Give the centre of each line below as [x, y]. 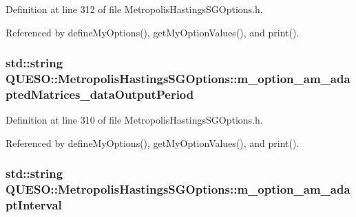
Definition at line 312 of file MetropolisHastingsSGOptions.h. [134, 9]
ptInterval [34, 205]
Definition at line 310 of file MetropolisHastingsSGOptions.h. [134, 120]
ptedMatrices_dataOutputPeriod [100, 94]
